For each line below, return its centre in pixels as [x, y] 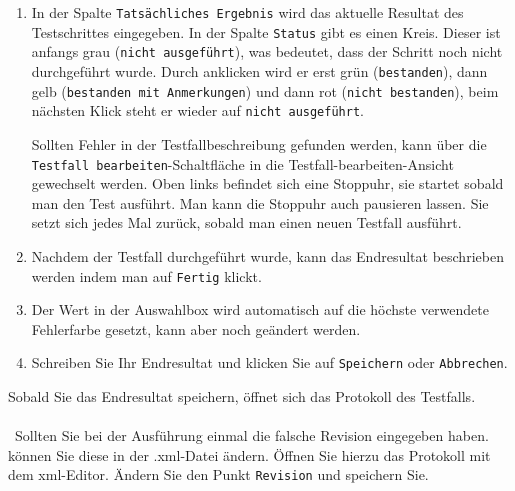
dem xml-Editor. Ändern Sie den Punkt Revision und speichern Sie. [218, 474]
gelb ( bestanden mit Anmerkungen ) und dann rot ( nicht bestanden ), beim [265, 90]
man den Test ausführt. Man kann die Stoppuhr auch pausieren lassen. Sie [260, 202]
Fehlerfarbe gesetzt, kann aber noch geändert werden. [196, 328]
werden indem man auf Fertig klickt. [146, 275]
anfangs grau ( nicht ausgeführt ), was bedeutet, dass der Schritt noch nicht [267, 51]
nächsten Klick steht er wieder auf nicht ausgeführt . [197, 110]
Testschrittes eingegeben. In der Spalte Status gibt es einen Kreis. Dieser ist [266, 31]
